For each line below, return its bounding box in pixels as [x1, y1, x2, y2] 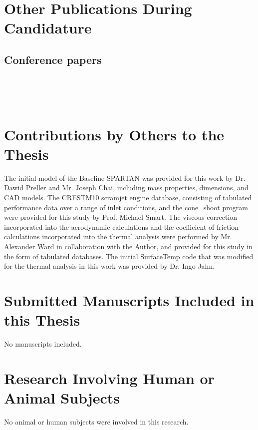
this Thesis [4, 310, 80, 330]
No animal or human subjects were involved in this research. [4, 417, 189, 427]
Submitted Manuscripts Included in [4, 290, 255, 310]
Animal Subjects [4, 388, 120, 408]
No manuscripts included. [4, 339, 82, 349]
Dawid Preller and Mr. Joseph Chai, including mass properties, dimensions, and [4, 182, 249, 193]
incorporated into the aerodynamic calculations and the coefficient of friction [4, 221, 239, 232]
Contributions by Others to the [4, 124, 225, 144]
